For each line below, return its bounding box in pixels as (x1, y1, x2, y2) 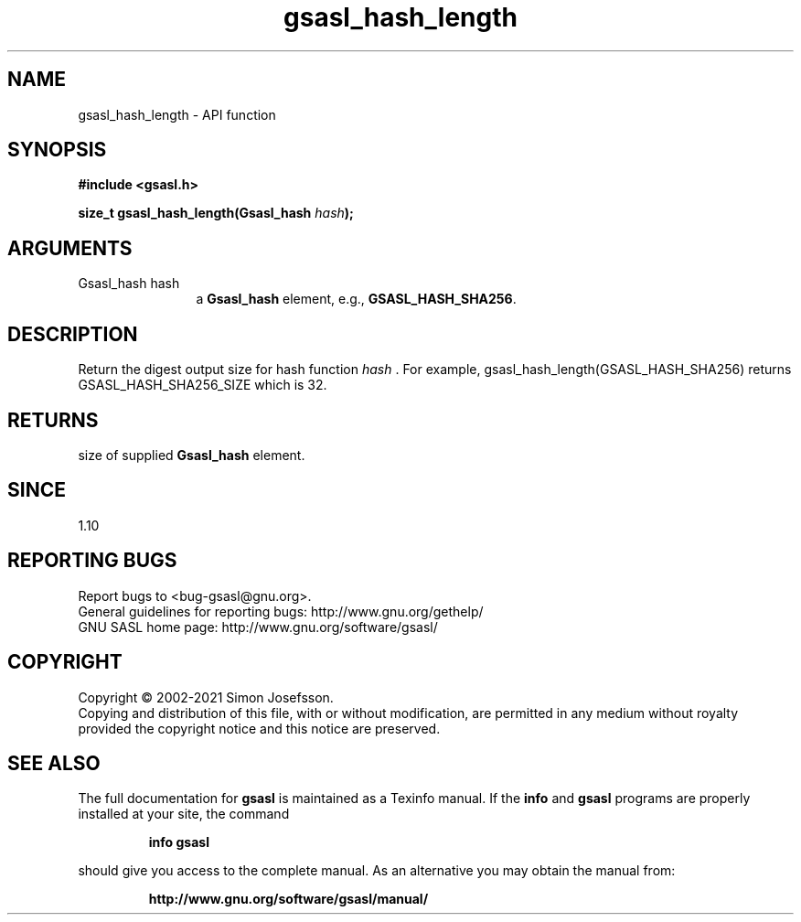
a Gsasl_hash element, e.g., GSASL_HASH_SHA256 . (196, 291, 517, 307)
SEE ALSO (7, 751, 101, 775)
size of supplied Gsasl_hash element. (78, 446, 305, 463)
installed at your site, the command (78, 806, 290, 822)
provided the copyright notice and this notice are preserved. (78, 720, 441, 736)
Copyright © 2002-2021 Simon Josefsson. (78, 689, 334, 705)
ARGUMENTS (7, 236, 133, 260)
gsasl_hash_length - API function (78, 106, 276, 123)
